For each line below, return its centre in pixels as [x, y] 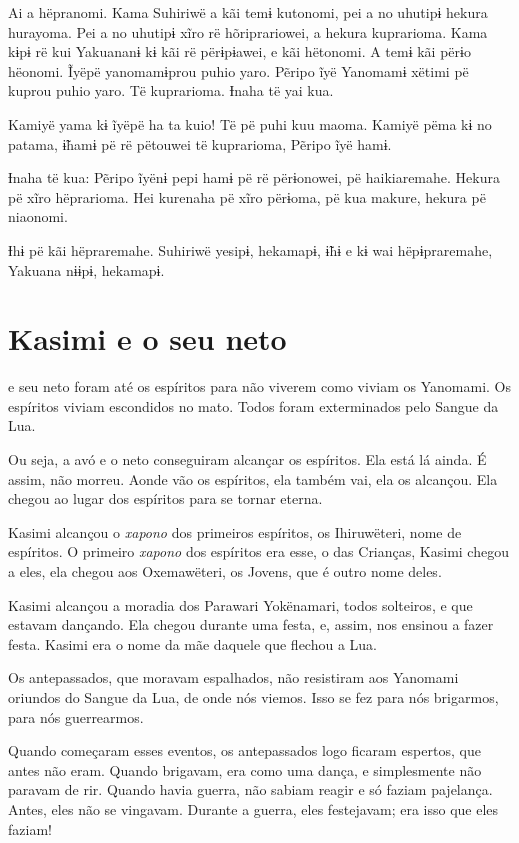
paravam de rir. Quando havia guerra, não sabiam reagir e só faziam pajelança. [250, 789]
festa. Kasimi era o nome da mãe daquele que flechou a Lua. [193, 643]
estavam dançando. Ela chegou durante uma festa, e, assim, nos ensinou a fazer [251, 624]
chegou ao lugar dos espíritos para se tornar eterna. [165, 498]
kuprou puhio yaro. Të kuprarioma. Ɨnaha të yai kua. [171, 90]
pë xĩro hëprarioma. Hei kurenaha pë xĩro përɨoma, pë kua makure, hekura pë [247, 196]
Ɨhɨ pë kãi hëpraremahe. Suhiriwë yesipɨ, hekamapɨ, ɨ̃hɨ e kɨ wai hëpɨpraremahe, [250, 249]
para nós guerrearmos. [76, 716]
